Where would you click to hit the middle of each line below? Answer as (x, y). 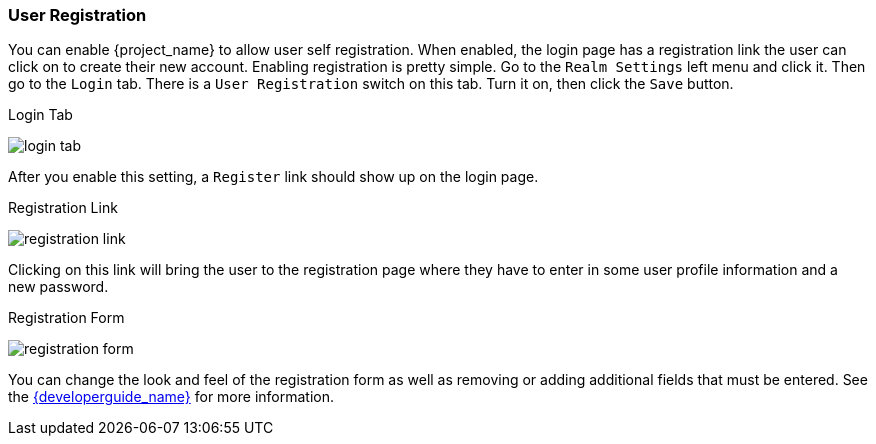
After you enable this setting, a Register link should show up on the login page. (273, 177)
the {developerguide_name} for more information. (171, 397)
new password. (58, 287)
